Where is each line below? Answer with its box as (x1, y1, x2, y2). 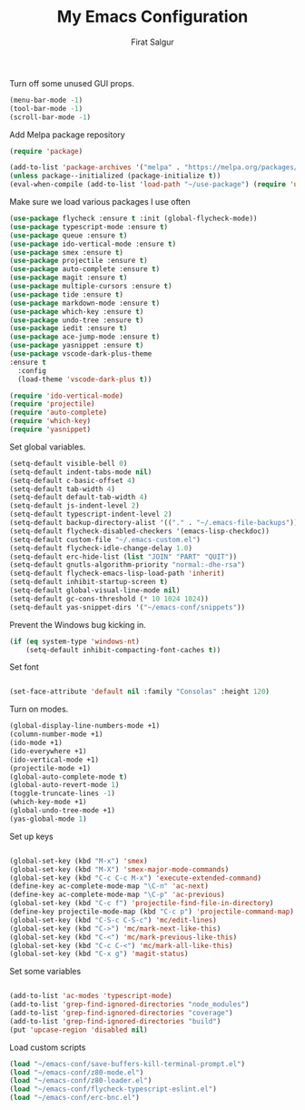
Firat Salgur (131, 36, 174, 47)
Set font (9, 661, 39, 672)
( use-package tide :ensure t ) (9, 289, 124, 299)
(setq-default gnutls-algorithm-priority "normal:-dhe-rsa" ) (9, 560, 246, 570)
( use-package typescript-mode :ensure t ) (9, 222, 169, 231)
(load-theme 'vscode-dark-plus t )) (17, 375, 152, 384)
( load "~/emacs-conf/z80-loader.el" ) (9, 1076, 152, 1085)
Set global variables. (9, 441, 86, 452)
